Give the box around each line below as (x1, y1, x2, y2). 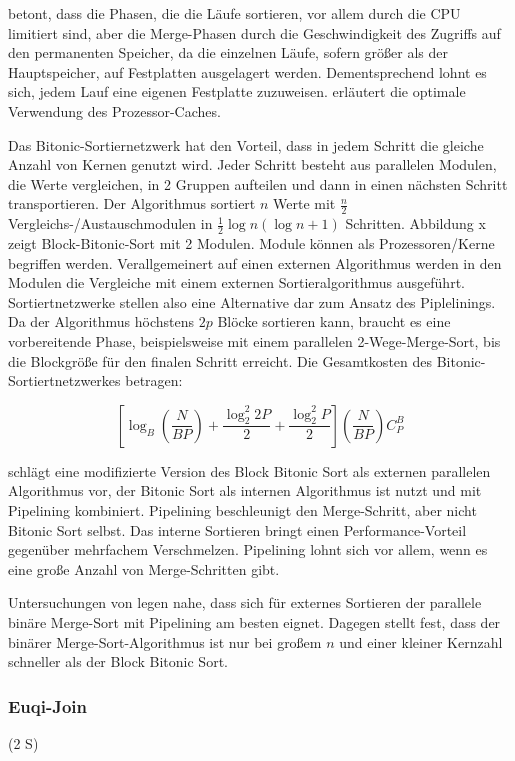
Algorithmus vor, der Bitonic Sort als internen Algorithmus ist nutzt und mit (8, 480, 482, 501)
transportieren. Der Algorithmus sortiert (8, 193, 256, 214)
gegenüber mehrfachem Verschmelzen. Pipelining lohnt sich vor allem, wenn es (8, 539, 488, 560)
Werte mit (273, 193, 336, 214)
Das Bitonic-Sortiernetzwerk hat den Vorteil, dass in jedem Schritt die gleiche (8, 134, 484, 155)
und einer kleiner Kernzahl (339, 631, 503, 652)
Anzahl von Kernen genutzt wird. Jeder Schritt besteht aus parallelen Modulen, (8, 154, 497, 175)
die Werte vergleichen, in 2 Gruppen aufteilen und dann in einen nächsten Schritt (8, 173, 508, 194)
